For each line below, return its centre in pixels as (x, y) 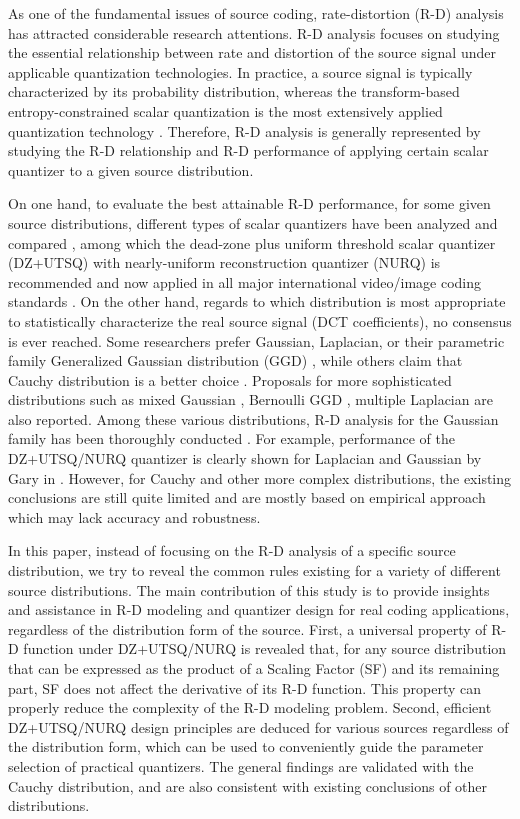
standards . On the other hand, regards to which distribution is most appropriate (257, 301)
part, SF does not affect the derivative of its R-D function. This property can (245, 687)
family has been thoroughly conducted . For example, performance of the (231, 438)
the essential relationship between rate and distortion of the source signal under (252, 52)
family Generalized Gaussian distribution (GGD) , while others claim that (235, 360)
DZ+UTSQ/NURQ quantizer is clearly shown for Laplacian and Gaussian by (245, 458)
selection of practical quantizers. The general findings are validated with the (241, 765)
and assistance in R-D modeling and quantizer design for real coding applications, (259, 609)
